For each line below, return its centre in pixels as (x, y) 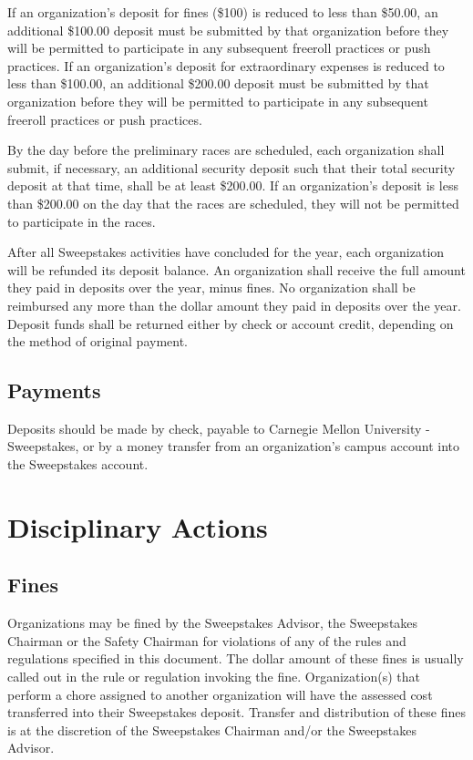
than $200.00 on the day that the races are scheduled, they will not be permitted (233, 203)
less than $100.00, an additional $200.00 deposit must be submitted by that (218, 83)
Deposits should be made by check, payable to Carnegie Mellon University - (219, 428)
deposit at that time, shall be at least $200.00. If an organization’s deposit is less (233, 185)
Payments (54, 390)
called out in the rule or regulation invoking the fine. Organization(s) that (214, 677)
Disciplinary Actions (138, 526)
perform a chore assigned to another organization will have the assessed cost (220, 694)
